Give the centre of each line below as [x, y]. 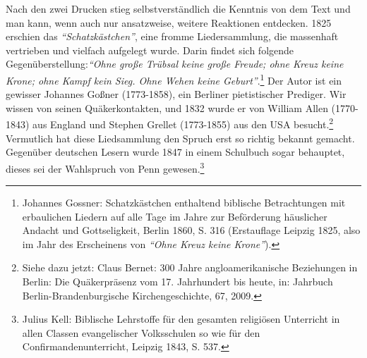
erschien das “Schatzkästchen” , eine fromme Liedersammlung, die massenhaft [172, 36]
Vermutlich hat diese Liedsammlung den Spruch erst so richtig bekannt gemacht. [180, 138]
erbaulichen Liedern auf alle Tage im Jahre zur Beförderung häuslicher [175, 216]
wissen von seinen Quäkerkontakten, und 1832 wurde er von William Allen [167, 107]
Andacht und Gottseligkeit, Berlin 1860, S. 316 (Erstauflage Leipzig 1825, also [191, 230]
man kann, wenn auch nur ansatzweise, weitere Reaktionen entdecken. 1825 [169, 22]
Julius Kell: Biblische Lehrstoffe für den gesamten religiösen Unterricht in [181, 319]
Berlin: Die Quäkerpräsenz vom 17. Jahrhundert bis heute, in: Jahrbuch [178, 282]
